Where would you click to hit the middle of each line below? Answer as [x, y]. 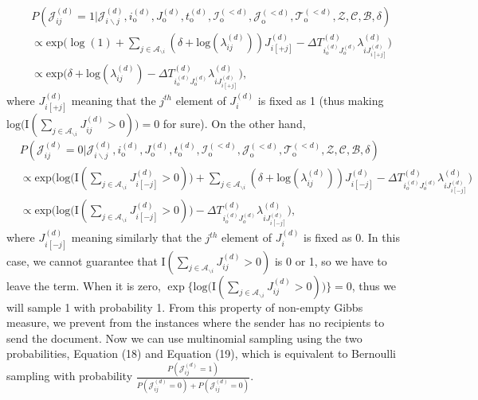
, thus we [374, 285]
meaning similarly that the [136, 237]
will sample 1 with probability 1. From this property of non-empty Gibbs [185, 307]
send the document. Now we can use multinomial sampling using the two [184, 338]
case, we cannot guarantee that [82, 260]
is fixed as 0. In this [352, 237]
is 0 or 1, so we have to [331, 260]
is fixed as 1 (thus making [321, 100]
